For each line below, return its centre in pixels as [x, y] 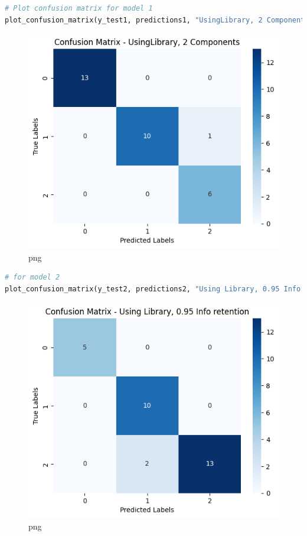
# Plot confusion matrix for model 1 [79, 8]
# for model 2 [32, 277]
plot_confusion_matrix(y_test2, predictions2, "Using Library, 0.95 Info [153, 289]
